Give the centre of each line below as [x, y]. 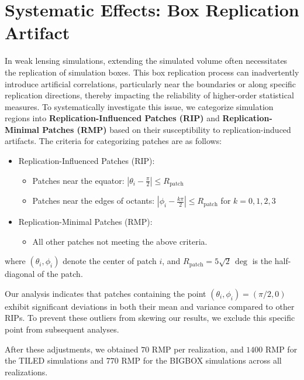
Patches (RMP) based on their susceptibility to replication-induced [167, 129]
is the [262, 261]
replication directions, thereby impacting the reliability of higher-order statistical [149, 95]
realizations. [26, 372]
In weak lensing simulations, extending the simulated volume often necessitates [146, 61]
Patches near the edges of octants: [94, 201]
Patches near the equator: [78, 180]
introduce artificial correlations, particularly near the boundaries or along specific [151, 83]
